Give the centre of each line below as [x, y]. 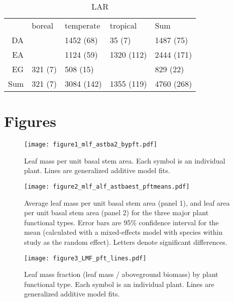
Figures [30, 121]
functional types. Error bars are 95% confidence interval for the [122, 222]
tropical [123, 25]
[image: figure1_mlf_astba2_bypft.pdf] [91, 145]
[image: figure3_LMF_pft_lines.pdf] [85, 258]
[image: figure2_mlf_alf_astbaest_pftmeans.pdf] [107, 186]
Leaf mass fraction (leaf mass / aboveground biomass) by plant [121, 274]
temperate [82, 25]
